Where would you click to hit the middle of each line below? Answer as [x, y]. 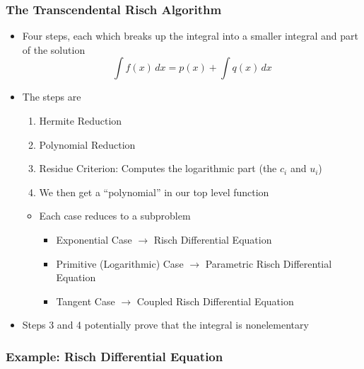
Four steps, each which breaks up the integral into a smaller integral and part [190, 36]
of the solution [54, 49]
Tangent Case [86, 301]
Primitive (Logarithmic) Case [120, 263]
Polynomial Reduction [87, 144]
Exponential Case [94, 239]
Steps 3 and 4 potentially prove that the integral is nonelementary [165, 325]
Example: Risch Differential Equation [115, 356]
